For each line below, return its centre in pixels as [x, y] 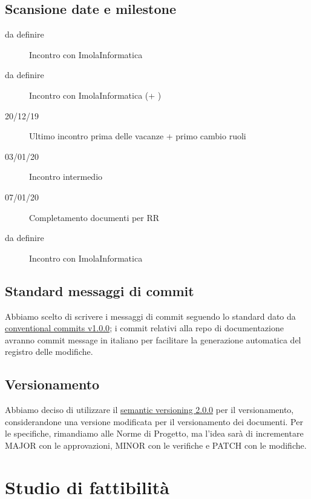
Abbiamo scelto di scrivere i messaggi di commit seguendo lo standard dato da [150, 316]
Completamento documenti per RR [94, 217]
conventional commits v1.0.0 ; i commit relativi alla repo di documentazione [144, 328]
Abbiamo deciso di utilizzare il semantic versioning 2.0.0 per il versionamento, [149, 410]
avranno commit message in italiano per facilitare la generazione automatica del [153, 339]
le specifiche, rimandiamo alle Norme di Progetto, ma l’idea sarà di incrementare [154, 433]
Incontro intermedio [66, 177]
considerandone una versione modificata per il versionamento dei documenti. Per [154, 421]
